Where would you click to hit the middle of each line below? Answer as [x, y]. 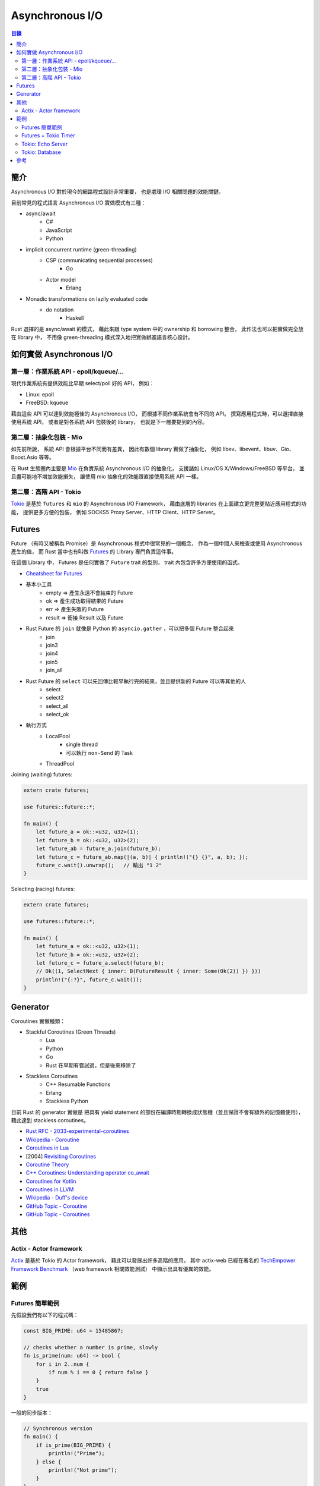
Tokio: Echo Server [45, 144]
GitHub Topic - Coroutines [58, 1214]
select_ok [57, 714]
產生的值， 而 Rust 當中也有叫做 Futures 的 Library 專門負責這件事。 [94, 552]
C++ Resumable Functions [78, 1084]
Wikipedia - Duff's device [57, 1198]
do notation [60, 310]
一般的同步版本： [32, 1413]
